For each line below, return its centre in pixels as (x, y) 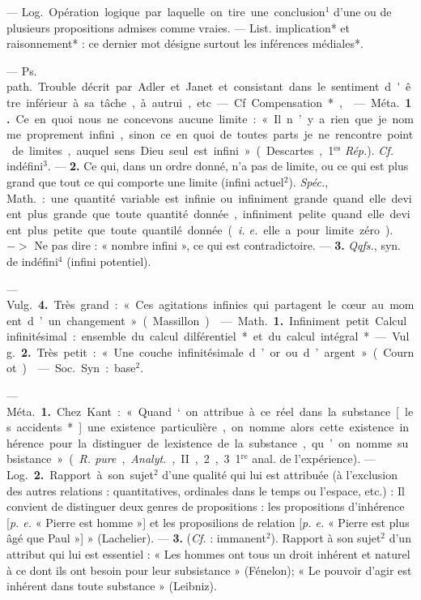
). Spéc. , (308, 181)
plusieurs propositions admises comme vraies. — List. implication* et (179, 27)
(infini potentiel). (109, 261)
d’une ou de (362, 11)
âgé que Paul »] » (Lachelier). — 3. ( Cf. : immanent (136, 538)
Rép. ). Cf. (369, 150)
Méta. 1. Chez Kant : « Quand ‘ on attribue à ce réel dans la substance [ (203, 411)
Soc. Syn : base (95, 368)
